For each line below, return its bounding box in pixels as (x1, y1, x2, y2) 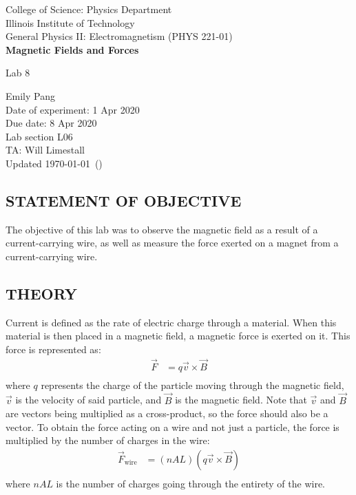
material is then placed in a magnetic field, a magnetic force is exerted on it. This (6, 328, 350, 343)
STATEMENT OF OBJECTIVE (6, 189, 242, 211)
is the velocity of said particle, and (15, 392, 162, 407)
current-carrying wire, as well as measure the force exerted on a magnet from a (6, 235, 339, 250)
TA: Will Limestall (6, 143, 85, 157)
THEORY (6, 282, 78, 304)
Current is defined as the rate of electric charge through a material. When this (6, 315, 337, 329)
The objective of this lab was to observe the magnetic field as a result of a (6, 222, 318, 236)
